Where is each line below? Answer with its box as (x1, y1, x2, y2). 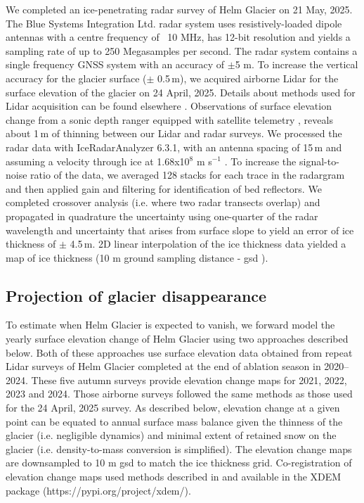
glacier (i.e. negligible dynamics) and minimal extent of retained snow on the (6, 428, 337, 442)
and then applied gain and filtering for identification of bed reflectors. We (6, 181, 322, 196)
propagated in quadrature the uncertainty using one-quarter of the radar (6, 208, 318, 223)
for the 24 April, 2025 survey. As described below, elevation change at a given (6, 400, 340, 415)
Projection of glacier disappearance (6, 284, 267, 306)
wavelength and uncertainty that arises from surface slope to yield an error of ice (6, 222, 354, 237)
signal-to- (299, 153, 339, 168)
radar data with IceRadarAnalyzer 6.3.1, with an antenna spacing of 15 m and (6, 139, 342, 154)
